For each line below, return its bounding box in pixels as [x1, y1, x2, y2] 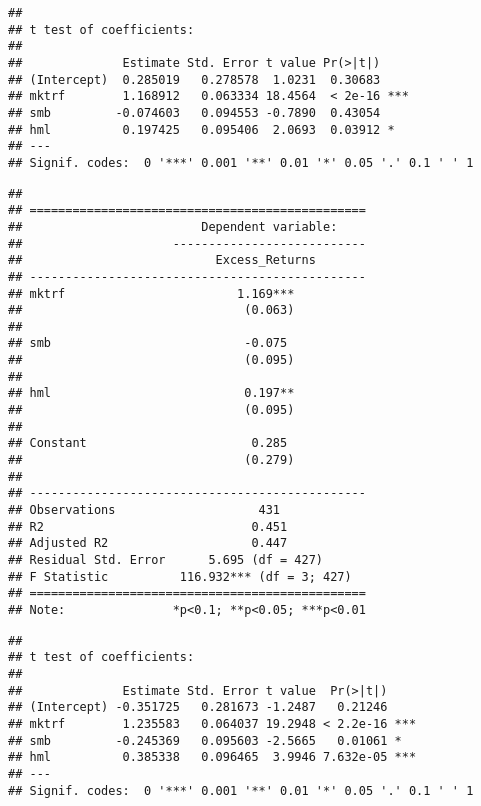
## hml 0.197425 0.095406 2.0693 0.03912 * [8, 122, 395, 137]
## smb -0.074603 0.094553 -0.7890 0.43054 [8, 105, 381, 120]
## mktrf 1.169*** [8, 286, 295, 301]
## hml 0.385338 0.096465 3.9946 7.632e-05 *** [8, 750, 417, 765]
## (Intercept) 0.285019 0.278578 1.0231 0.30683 [8, 72, 381, 87]
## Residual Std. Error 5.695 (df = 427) [8, 553, 323, 567]
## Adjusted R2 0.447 [8, 536, 288, 551]
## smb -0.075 [8, 336, 288, 351]
